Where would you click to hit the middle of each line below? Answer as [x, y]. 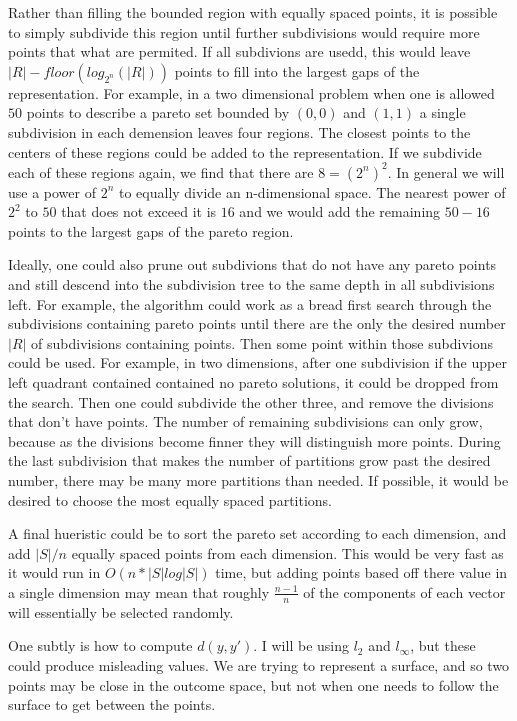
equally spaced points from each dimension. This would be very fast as [287, 552]
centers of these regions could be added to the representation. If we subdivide [245, 151]
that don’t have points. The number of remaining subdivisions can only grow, [245, 421]
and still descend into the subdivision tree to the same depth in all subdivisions [251, 284]
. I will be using [301, 645]
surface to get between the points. [112, 704]
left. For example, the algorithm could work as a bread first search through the [250, 303]
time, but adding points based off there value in [361, 572]
